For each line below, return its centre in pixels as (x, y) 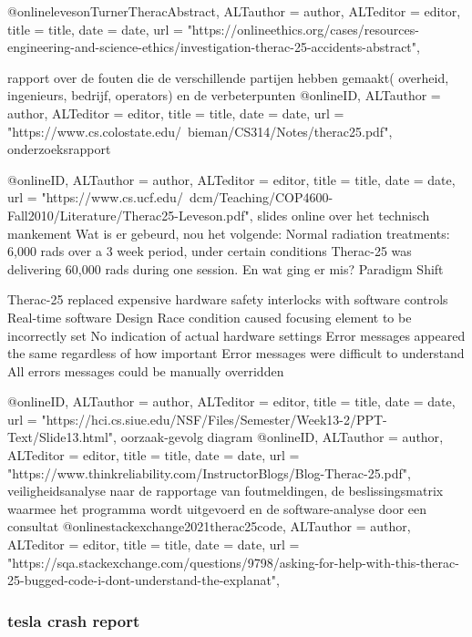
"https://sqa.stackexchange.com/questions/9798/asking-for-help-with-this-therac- (233, 562)
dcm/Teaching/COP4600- (261, 197)
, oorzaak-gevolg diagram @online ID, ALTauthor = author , (278, 437)
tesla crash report (74, 620)
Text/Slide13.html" (61, 437)
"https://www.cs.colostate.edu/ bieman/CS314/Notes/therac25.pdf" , (200, 131)
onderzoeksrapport (59, 149)
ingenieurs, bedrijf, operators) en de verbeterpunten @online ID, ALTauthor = (224, 95)
